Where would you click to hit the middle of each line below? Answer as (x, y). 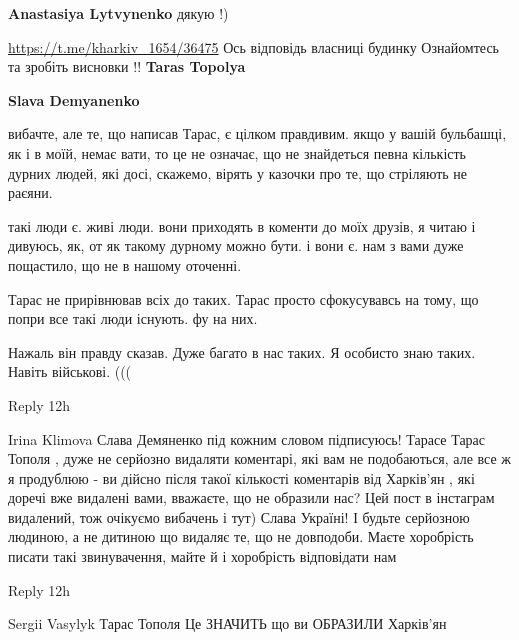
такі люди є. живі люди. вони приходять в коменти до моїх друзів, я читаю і (242, 225)
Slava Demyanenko (74, 99)
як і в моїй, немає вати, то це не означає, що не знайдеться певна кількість (237, 152)
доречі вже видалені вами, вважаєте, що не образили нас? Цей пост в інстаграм (251, 497)
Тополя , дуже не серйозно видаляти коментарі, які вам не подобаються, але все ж (260, 458)
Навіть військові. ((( (70, 371)
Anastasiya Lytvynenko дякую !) (118, 13)
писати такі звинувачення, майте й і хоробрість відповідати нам (202, 556)
